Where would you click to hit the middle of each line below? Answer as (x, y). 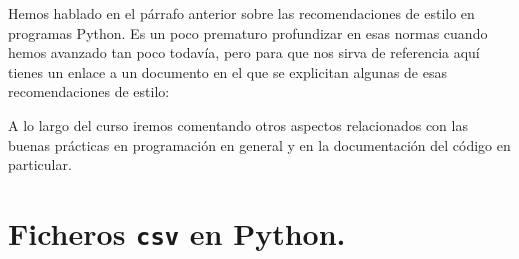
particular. (40, 164)
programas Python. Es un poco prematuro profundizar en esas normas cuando (248, 32)
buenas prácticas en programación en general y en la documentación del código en (259, 144)
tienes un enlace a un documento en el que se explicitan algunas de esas (227, 71)
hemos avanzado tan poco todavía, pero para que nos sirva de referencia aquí (244, 52)
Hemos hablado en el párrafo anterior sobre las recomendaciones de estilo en (241, 13)
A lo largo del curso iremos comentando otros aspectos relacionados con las (238, 124)
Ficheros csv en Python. (177, 232)
